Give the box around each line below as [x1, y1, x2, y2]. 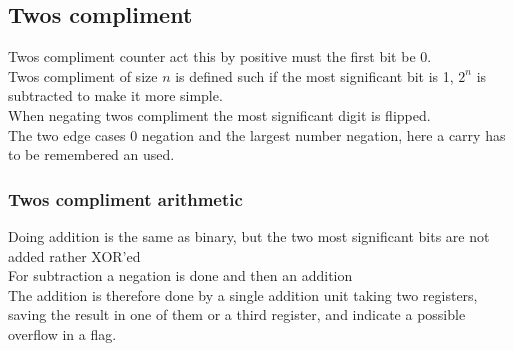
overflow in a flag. [8, 323, 117, 344]
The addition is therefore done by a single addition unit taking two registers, [8, 284, 478, 305]
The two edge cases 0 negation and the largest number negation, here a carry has [8, 124, 506, 145]
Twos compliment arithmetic [8, 186, 243, 211]
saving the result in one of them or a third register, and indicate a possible [8, 304, 466, 325]
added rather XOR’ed [8, 245, 141, 266]
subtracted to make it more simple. [8, 85, 223, 106]
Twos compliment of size [8, 65, 158, 86]
